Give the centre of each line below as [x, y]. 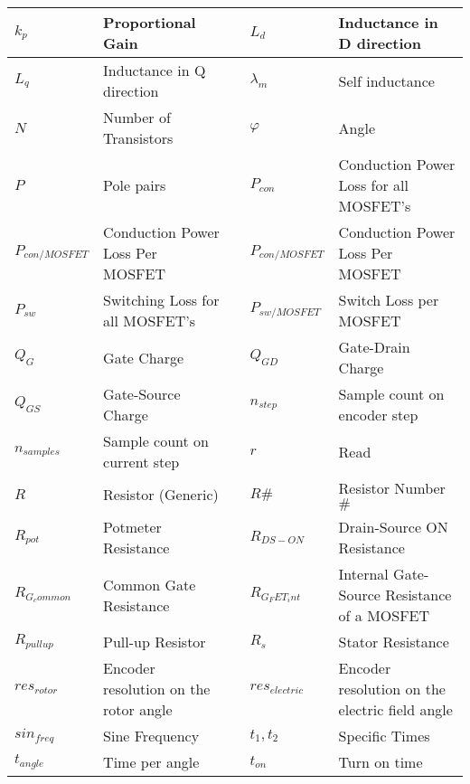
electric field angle [395, 709]
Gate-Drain [374, 347]
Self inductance [386, 80]
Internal [363, 574]
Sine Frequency [151, 736]
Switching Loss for [161, 300]
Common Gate [150, 584]
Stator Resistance [394, 642]
